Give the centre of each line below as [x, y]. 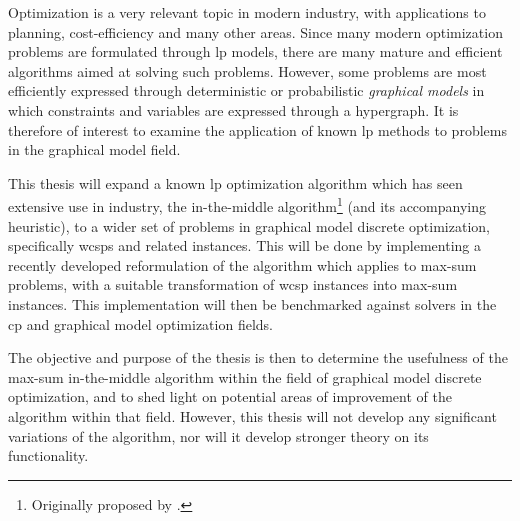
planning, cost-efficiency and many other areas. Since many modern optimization [255, 31]
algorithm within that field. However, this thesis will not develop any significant [252, 415]
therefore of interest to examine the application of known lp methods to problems [257, 129]
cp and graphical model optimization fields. [140, 323]
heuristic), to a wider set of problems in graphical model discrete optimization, [249, 225]
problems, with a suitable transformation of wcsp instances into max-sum [233, 284]
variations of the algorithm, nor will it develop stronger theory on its [218, 435]
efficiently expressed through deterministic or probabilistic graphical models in [246, 90]
